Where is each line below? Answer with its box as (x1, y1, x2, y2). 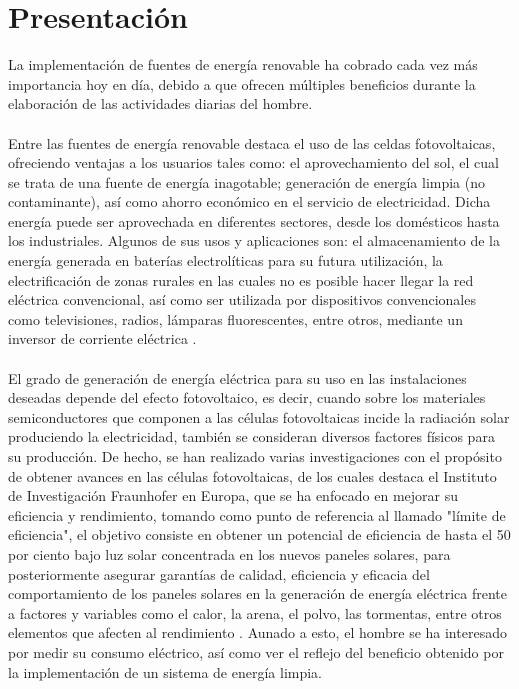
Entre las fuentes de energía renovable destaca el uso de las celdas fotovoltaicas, (8, 132, 496, 153)
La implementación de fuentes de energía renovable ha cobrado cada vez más (8, 54, 478, 75)
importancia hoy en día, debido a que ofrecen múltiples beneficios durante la (8, 73, 476, 94)
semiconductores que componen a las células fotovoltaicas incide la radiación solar (8, 406, 510, 427)
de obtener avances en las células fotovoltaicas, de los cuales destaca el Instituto (8, 465, 497, 486)
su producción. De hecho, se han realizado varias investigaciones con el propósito (8, 446, 502, 466)
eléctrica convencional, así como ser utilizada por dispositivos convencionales (8, 289, 476, 310)
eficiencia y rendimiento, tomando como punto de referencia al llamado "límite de (8, 504, 506, 525)
